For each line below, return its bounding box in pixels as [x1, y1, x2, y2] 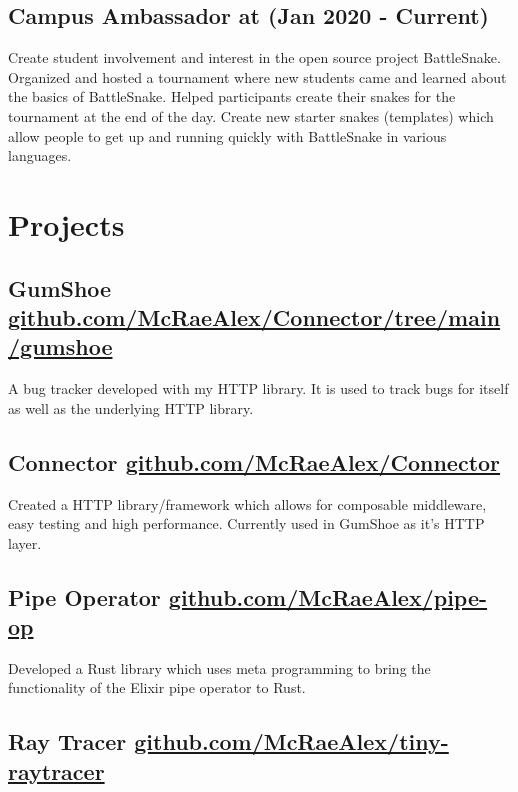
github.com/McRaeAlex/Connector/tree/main [8, 301, 501, 332]
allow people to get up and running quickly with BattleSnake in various [8, 125, 447, 146]
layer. [8, 532, 42, 553]
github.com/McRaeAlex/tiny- [134, 726, 449, 757]
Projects [8, 203, 125, 244]
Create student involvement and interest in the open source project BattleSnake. [8, 47, 501, 68]
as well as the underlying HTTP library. [8, 397, 254, 418]
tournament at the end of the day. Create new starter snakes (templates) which [8, 105, 494, 126]
